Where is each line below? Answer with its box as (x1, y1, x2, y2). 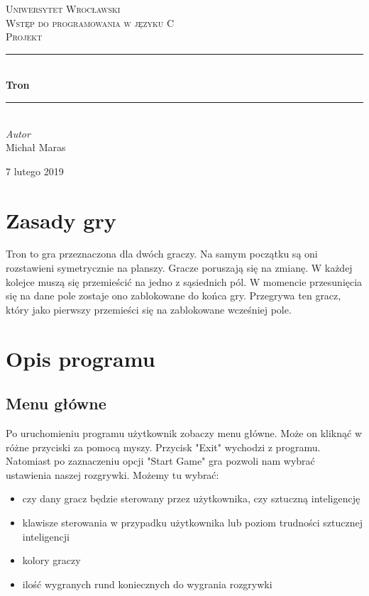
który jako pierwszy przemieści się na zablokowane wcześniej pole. (6, 302, 292, 316)
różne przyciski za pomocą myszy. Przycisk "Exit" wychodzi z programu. (6, 439, 321, 454)
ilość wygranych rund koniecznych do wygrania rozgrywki (22, 576, 272, 591)
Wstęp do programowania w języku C (6, 15, 175, 30)
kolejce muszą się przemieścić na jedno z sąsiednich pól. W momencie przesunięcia (6, 274, 363, 289)
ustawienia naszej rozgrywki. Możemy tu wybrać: (6, 467, 219, 482)
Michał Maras (6, 140, 66, 155)
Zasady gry (6, 205, 116, 234)
